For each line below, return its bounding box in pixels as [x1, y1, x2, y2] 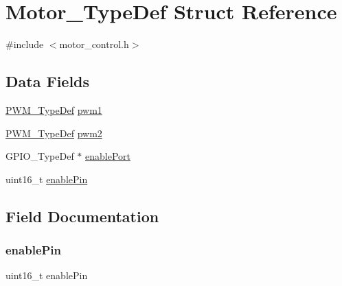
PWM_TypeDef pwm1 [5, 102, 102, 117]
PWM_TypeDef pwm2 [5, 126, 102, 140]
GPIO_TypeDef [5, 149, 74, 163]
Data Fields [5, 71, 90, 92]
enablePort [85, 149, 130, 163]
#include [5, 37, 44, 51]
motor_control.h [59, 37, 129, 51]
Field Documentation [5, 205, 159, 226]
